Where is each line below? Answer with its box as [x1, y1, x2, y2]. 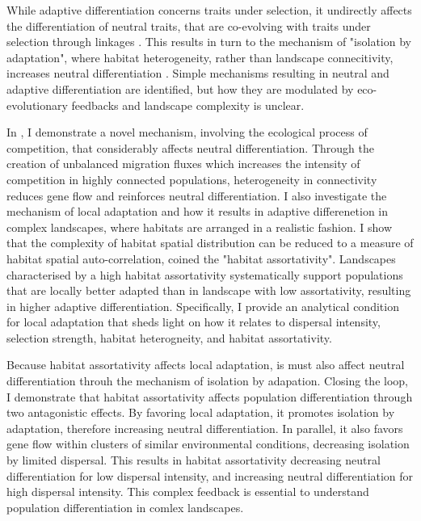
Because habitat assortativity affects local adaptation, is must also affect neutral [6, 356, 405, 373]
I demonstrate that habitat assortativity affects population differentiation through [6, 388, 413, 405]
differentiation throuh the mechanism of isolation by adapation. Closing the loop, [6, 372, 408, 389]
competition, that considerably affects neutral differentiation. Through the [6, 139, 374, 156]
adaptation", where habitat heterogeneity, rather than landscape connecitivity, [6, 48, 394, 65]
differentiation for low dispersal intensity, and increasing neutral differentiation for [6, 467, 414, 484]
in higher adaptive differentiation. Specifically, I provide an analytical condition [6, 297, 399, 314]
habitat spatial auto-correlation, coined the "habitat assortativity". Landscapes [6, 250, 396, 267]
